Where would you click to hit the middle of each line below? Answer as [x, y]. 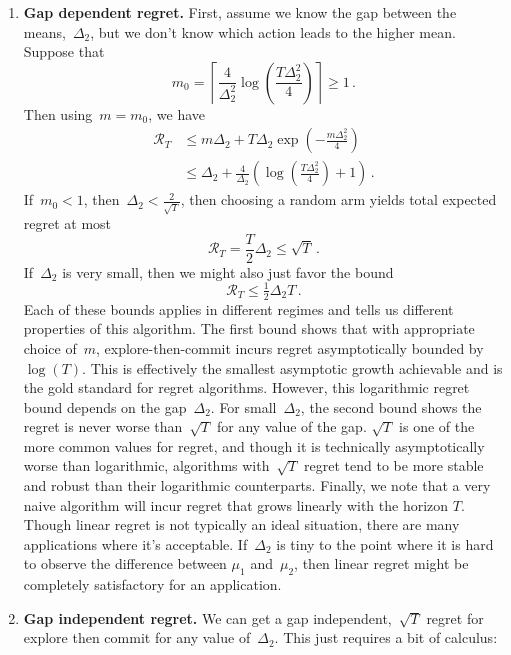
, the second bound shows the [391, 406]
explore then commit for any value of [137, 637]
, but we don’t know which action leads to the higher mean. [273, 31]
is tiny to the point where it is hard [385, 543]
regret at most [67, 223]
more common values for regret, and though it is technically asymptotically [254, 445]
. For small [243, 406]
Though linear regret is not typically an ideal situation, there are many [241, 524]
